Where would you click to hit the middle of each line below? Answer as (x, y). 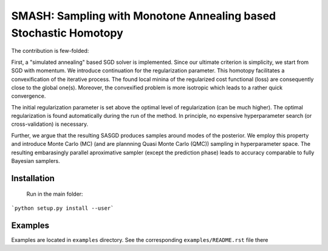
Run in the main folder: (55, 194)
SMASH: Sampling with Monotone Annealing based (144, 16)
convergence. (29, 96)
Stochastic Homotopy (67, 33)
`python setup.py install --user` (63, 208)
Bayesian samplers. (36, 161)
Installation (33, 178)
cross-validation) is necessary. (50, 124)
